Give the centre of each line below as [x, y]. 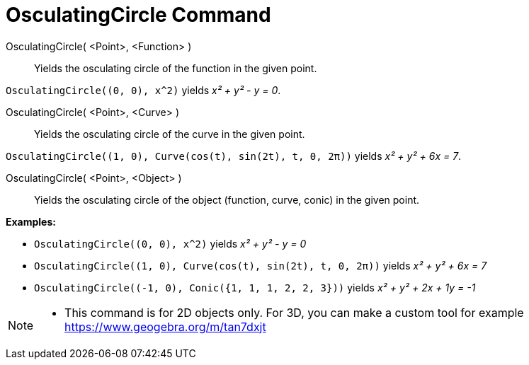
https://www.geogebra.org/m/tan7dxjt [165, 326]
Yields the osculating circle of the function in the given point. [176, 68]
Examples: [31, 221]
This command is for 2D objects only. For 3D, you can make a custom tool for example [294, 312]
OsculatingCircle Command [138, 15]
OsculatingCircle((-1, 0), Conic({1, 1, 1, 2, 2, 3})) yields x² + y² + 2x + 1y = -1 [255, 287]
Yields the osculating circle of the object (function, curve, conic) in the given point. [227, 199]
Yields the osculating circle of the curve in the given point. [170, 134]
